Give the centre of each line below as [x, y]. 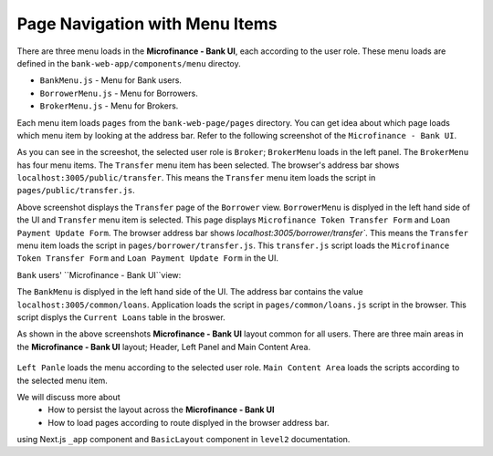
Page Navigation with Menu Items [147, 24]
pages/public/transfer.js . [76, 191]
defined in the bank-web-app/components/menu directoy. [129, 63]
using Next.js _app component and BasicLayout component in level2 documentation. [184, 440]
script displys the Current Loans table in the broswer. [121, 317]
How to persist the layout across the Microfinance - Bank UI [161, 409]
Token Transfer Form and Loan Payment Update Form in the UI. [147, 258]
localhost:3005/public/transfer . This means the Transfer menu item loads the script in [196, 178]
